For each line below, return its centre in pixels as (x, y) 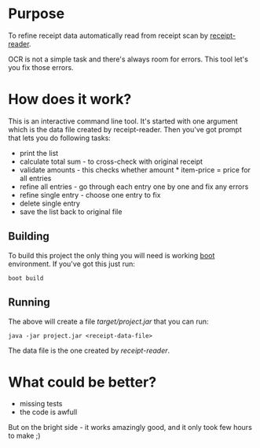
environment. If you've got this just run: (71, 264)
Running (29, 303)
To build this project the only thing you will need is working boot (112, 255)
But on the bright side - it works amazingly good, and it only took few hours (130, 428)
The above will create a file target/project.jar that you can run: (109, 321)
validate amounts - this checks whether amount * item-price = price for (135, 169)
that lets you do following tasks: (60, 138)
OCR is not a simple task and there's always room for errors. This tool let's (128, 59)
